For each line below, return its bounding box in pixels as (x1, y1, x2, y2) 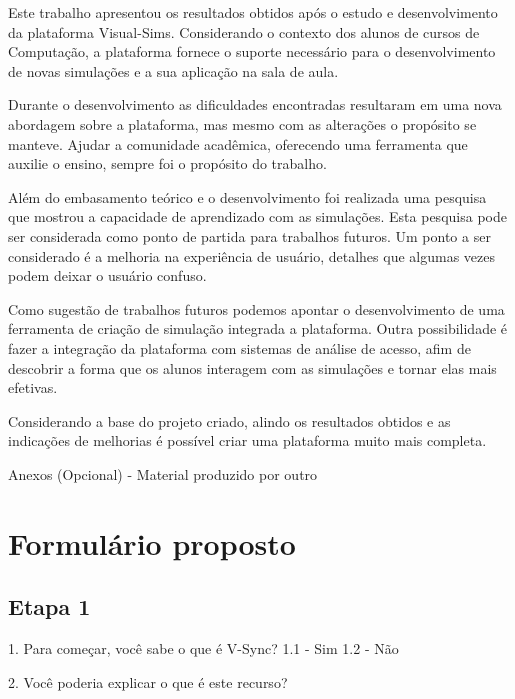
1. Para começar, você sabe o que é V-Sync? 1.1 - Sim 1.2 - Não (8, 638, 399, 659)
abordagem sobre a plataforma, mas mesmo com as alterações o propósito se (8, 113, 477, 134)
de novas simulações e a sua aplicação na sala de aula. (8, 60, 339, 81)
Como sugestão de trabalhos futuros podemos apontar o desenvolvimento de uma (8, 298, 505, 319)
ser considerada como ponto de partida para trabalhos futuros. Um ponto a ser (8, 225, 491, 246)
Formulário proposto (8, 522, 296, 563)
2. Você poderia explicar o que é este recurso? (8, 671, 288, 692)
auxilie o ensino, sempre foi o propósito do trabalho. (8, 153, 327, 174)
